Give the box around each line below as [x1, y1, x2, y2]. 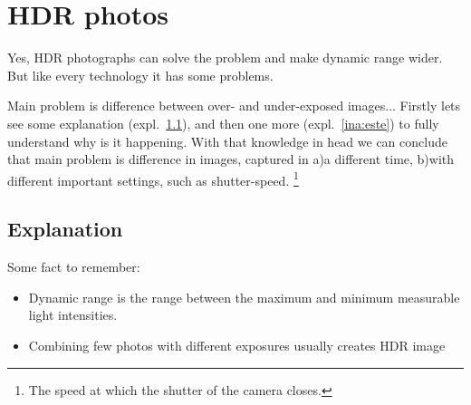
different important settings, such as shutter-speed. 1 [7, 168, 299, 189]
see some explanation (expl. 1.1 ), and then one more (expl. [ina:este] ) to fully [7, 113, 439, 132]
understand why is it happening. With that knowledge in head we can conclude [7, 131, 447, 150]
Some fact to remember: [7, 257, 140, 276]
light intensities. [28, 305, 118, 324]
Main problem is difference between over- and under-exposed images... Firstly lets [7, 96, 461, 115]
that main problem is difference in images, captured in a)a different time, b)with [7, 149, 455, 169]
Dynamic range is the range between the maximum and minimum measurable [28, 287, 460, 306]
